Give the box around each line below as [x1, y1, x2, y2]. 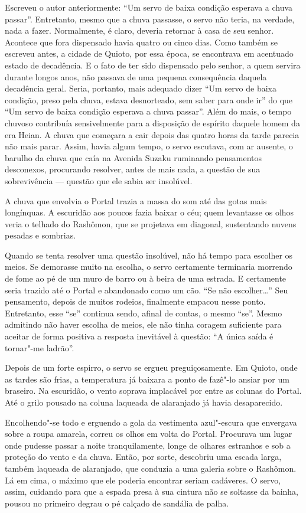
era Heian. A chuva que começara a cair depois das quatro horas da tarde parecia [5, 128, 300, 140]
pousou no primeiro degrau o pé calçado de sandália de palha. [5, 496, 229, 509]
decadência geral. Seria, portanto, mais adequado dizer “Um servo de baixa [5, 82, 277, 94]
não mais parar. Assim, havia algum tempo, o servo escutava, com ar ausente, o [5, 140, 293, 152]
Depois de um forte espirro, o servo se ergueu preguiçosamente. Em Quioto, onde [5, 361, 298, 374]
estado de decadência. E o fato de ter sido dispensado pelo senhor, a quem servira [5, 58, 301, 71]
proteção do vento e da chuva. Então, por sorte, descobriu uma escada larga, [5, 450, 282, 463]
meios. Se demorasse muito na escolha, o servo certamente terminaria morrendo [5, 260, 292, 273]
